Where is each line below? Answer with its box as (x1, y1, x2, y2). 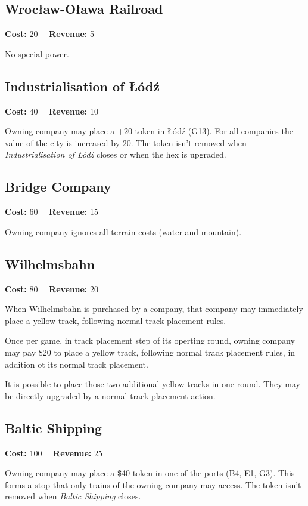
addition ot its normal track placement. (5, 357, 148, 370)
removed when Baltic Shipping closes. (5, 490, 141, 502)
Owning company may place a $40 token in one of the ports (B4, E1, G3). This (5, 467, 295, 479)
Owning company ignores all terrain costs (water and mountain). (5, 225, 242, 237)
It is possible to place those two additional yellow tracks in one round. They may (5, 378, 300, 390)
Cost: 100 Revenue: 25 (5, 446, 102, 459)
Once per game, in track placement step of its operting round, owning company (5, 334, 295, 347)
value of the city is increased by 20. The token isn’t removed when (5, 136, 247, 149)
